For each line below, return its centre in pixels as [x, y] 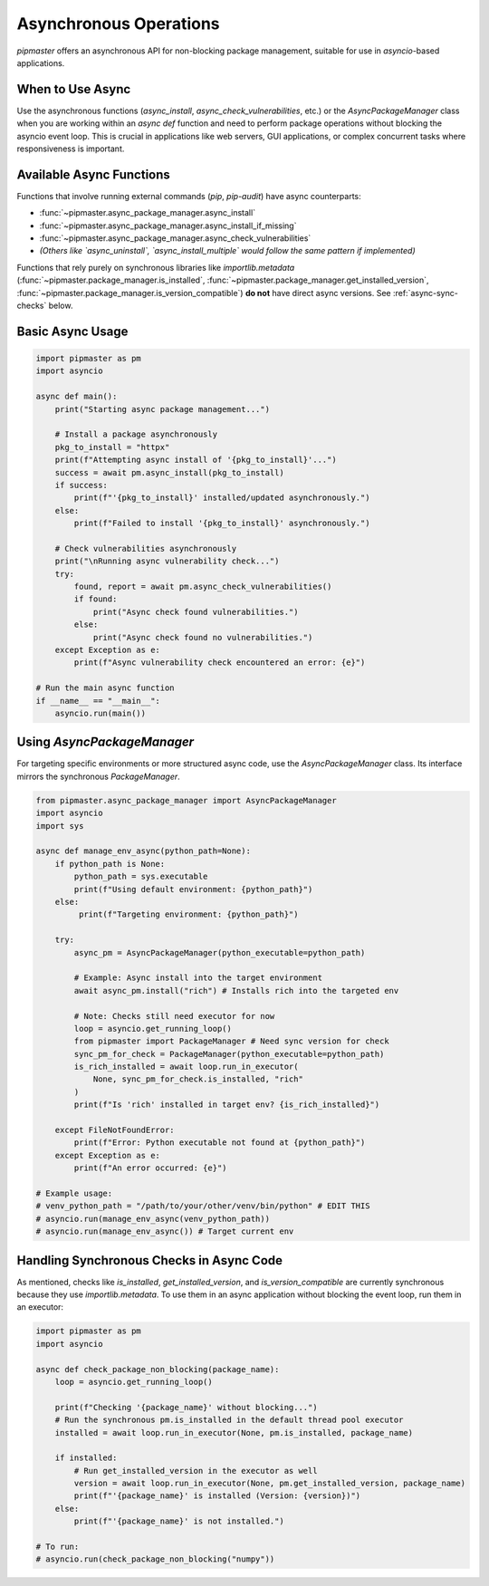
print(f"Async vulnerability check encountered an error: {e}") [220, 663]
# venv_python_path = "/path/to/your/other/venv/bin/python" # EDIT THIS [203, 1206]
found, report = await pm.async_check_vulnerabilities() [203, 587]
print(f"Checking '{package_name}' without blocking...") [186, 1407]
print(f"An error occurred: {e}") [150, 1168]
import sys [60, 826]
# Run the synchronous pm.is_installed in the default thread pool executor [229, 1420]
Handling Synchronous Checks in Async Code [150, 1260]
